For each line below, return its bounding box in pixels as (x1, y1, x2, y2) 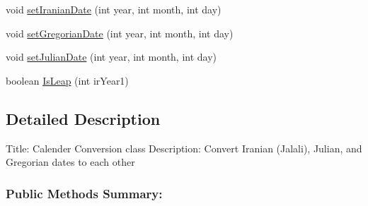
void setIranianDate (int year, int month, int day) (6, 2, 222, 16)
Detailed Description (6, 107, 161, 129)
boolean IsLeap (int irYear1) (6, 73, 129, 87)
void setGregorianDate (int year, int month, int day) (6, 25, 234, 40)
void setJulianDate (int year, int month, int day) (6, 49, 217, 64)
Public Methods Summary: (6, 184, 163, 202)
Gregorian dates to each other (6, 154, 135, 169)
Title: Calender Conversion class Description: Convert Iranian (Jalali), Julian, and (6, 140, 362, 155)
